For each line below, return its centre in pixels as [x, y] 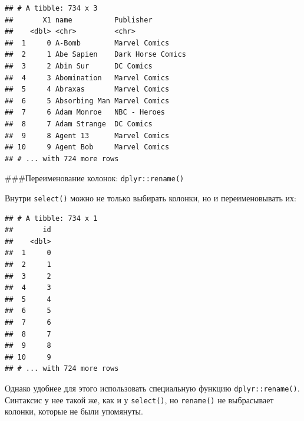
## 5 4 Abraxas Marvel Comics [87, 89]
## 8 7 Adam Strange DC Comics [79, 124]
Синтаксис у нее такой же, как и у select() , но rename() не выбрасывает [139, 399]
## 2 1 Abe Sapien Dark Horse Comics [95, 55]
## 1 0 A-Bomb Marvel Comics [87, 43]
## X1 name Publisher [79, 20]
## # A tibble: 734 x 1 [51, 218]
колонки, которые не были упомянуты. [74, 411]
